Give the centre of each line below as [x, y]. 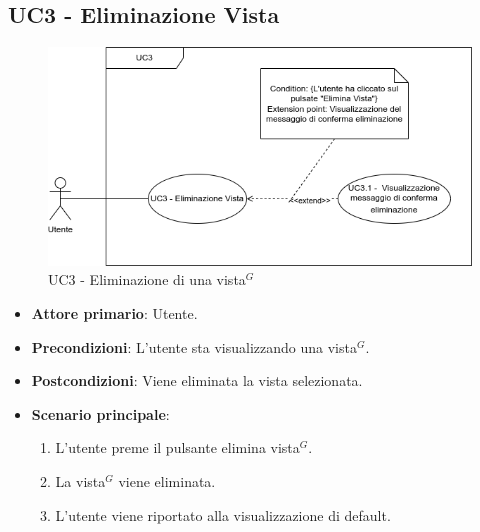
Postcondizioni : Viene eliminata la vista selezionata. [197, 380]
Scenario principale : [100, 413]
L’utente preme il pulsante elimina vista [177, 447]
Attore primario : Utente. [114, 313]
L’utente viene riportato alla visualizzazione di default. [223, 514]
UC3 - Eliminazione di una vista [147, 279]
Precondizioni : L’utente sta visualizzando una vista [194, 346]
